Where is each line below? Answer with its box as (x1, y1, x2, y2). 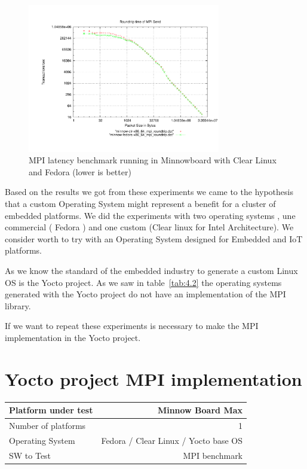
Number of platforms (9, 419, 86, 432)
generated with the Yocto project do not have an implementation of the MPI (5, 288, 286, 300)
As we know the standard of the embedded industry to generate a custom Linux (5, 264, 298, 276)
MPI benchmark (183, 449, 243, 461)
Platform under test (9, 404, 93, 416)
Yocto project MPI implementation (5, 366, 302, 391)
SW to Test (9, 449, 51, 461)
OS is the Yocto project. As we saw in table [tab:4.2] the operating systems (5, 276, 282, 288)
